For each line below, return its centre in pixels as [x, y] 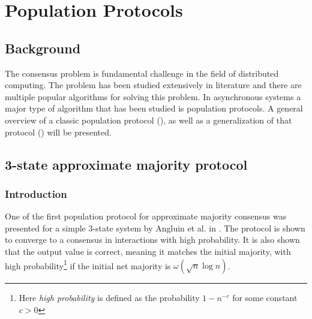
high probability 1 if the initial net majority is [88, 264]
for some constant [265, 298]
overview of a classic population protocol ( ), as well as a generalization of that [148, 120]
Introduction [36, 193]
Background [43, 48]
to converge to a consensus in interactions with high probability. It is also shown [152, 240]
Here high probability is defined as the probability [109, 298]
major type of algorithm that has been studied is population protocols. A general [154, 108]
